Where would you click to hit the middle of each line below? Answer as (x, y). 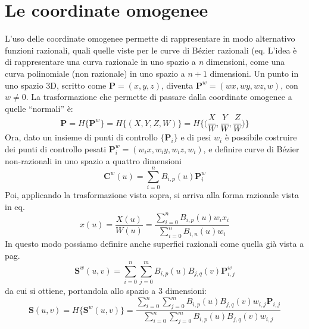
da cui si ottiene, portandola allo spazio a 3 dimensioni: (106, 291)
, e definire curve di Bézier (251, 148)
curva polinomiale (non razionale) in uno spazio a (95, 73)
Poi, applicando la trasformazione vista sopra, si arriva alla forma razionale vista (152, 195)
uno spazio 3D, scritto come (56, 85)
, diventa (177, 85)
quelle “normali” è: (39, 108)
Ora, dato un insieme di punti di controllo (81, 137)
